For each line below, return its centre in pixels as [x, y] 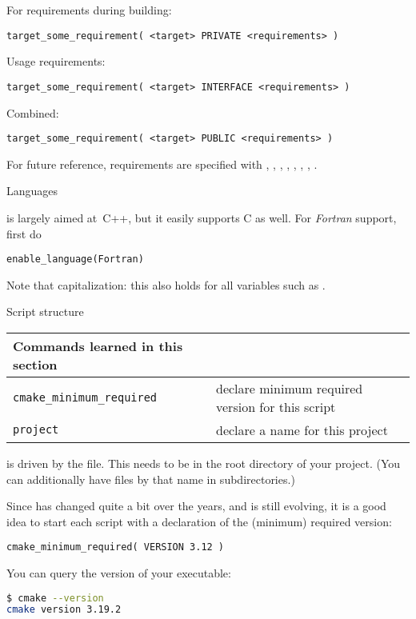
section [35, 364]
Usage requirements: [56, 61]
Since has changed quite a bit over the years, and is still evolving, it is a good [196, 506]
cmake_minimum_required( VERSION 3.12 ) [116, 547]
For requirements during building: [89, 10]
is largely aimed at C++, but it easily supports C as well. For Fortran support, [202, 217]
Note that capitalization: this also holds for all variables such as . [166, 284]
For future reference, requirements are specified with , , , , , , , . [162, 164]
